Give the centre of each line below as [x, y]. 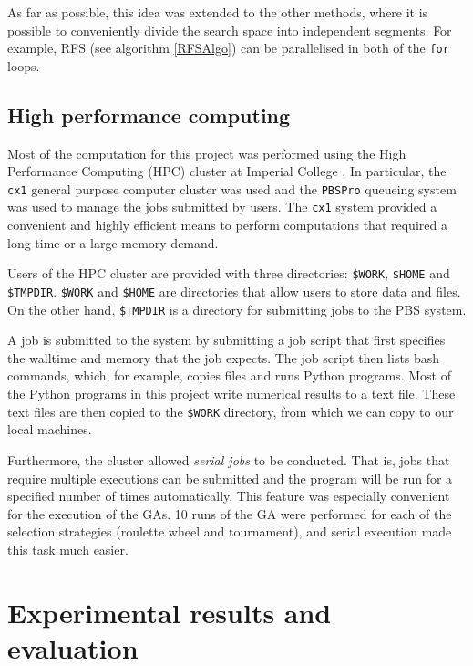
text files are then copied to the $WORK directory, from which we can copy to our [231, 411]
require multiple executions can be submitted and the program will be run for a [230, 478]
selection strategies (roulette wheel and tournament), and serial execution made [230, 531]
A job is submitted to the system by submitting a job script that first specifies [226, 340]
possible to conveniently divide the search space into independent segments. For [230, 30]
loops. [24, 65]
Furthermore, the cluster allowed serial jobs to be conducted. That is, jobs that [229, 459]
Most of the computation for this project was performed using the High [207, 153]
